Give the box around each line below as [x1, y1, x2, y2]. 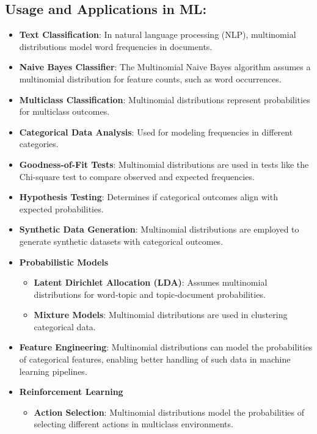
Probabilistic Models [19, 255, 109, 268]
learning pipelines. [19, 364, 87, 377]
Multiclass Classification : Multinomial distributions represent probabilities [19, 93, 310, 106]
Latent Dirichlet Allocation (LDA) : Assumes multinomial [34, 276, 268, 289]
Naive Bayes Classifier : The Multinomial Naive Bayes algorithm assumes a [19, 60, 311, 73]
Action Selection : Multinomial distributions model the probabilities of [34, 405, 305, 418]
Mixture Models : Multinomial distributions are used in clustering [34, 308, 288, 321]
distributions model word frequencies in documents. [19, 40, 213, 52]
